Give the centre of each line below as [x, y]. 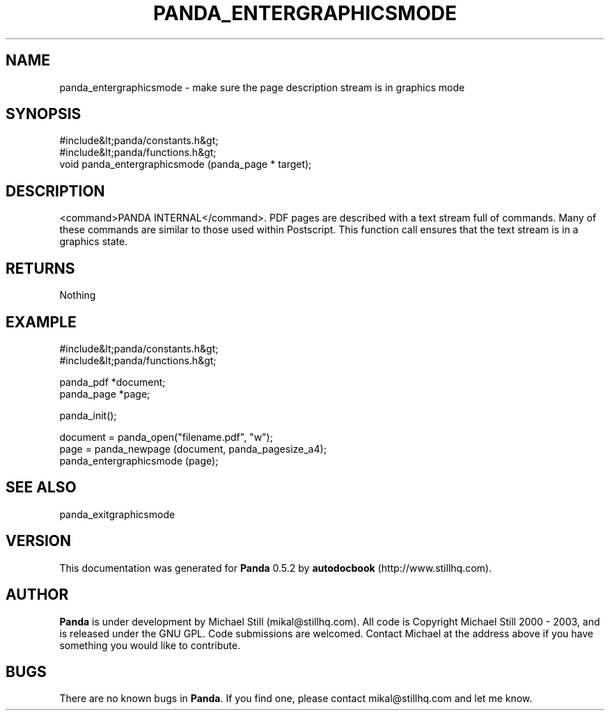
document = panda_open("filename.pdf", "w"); [166, 437]
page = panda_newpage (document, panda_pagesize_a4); [193, 449]
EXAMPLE [41, 322]
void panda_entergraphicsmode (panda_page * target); [186, 164]
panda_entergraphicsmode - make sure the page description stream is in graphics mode [262, 87]
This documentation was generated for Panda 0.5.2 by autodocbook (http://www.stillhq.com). [275, 568]
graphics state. [94, 242]
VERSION [39, 541]
